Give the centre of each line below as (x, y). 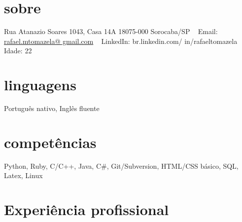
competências (50, 142)
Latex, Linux (23, 175)
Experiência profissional (86, 209)
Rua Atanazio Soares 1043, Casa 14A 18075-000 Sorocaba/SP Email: (111, 31)
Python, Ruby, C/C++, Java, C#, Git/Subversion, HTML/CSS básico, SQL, (121, 166)
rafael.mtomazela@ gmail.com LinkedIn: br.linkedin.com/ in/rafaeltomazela (121, 41)
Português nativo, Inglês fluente (52, 108)
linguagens (40, 85)
